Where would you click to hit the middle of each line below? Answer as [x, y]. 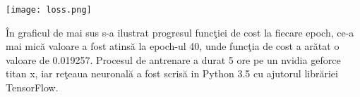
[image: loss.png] [49, 10]
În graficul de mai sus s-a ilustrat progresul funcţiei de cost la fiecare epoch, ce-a [180, 32]
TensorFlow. [32, 88]
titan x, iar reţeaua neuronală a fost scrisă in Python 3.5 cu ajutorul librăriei [172, 73]
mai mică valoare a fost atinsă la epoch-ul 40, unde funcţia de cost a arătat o [173, 46]
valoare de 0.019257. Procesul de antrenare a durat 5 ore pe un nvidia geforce [173, 59]
